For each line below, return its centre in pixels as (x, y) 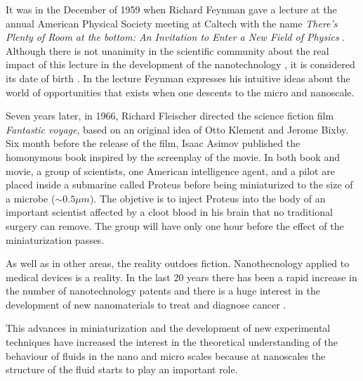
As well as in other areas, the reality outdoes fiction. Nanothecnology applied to (178, 263)
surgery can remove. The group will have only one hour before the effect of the (175, 225)
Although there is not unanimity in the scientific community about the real (167, 50)
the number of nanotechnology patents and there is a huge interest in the (163, 291)
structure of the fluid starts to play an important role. (122, 369)
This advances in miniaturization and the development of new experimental (168, 328)
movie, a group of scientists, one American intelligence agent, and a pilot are (170, 170)
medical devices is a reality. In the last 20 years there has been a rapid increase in (181, 277)
